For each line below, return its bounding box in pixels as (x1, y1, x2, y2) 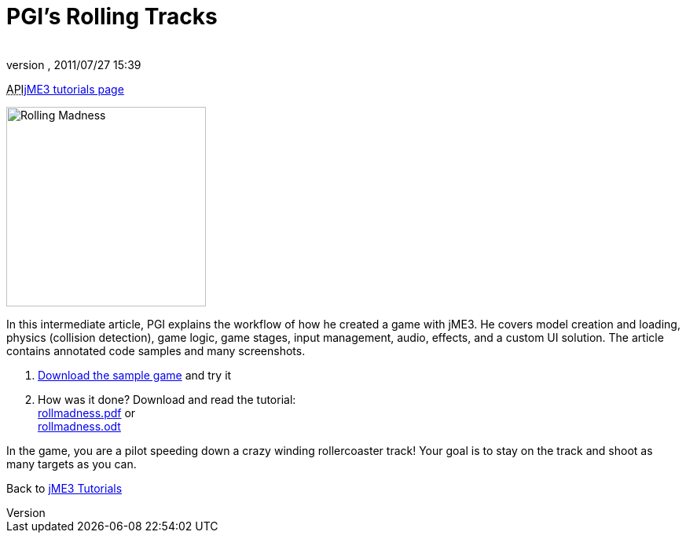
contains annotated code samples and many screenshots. (6, 343, 306, 357)
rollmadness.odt (38, 419, 121, 433)
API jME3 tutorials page (6, 82, 124, 96)
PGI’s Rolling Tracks (6, 3, 218, 30)
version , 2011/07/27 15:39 (6, 57, 141, 71)
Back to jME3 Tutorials (6, 481, 123, 495)
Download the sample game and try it (38, 368, 232, 382)
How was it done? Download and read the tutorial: (38, 392, 296, 406)
